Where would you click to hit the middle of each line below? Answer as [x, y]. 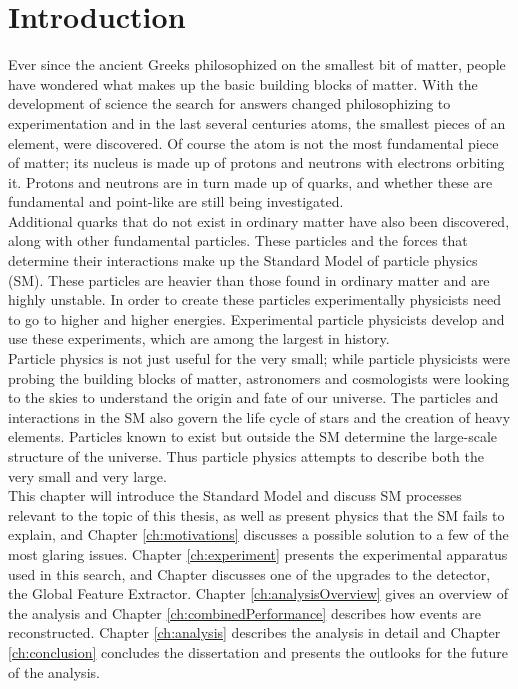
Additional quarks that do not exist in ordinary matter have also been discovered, [259, 220]
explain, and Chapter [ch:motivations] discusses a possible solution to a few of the [258, 534]
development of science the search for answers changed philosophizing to [229, 103]
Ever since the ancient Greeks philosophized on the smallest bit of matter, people [257, 64]
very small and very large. [87, 475]
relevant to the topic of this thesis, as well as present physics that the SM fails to [256, 514]
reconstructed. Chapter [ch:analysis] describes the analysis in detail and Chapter [254, 632]
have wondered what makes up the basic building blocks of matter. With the [243, 83]
